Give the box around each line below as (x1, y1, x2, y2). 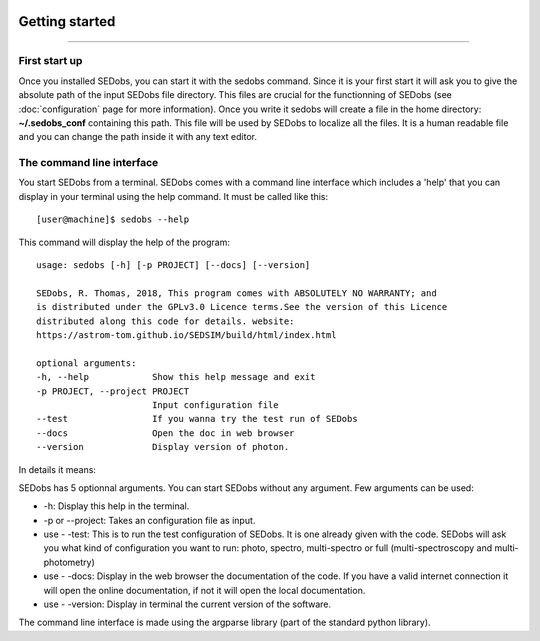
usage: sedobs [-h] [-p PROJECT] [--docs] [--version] (36, 260, 311, 271)
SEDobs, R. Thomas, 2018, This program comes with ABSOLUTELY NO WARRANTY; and (36, 287, 437, 299)
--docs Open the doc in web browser (36, 427, 295, 439)
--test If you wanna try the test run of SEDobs (36, 413, 359, 425)
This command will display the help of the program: (18, 236, 230, 248)
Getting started (18, 13, 116, 30)
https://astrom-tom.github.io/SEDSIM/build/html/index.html (36, 329, 337, 340)
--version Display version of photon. (36, 441, 290, 453)
